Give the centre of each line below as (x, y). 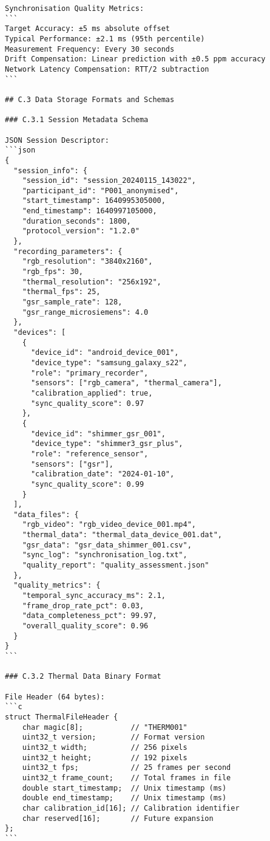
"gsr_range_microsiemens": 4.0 (85, 312)
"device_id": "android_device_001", (105, 353)
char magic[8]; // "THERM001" (105, 727)
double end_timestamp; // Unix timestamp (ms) (124, 798)
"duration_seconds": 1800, (76, 221)
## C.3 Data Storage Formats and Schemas (90, 99)
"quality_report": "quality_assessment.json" (116, 565)
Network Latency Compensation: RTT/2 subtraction (107, 69)
